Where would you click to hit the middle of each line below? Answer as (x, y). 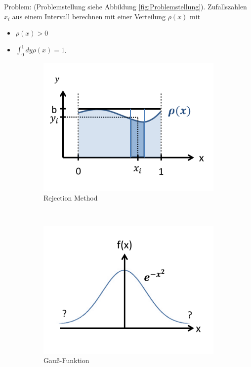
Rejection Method (71, 197)
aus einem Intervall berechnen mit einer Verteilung (89, 16)
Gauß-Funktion (66, 360)
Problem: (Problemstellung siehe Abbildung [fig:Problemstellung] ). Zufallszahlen (125, 6)
